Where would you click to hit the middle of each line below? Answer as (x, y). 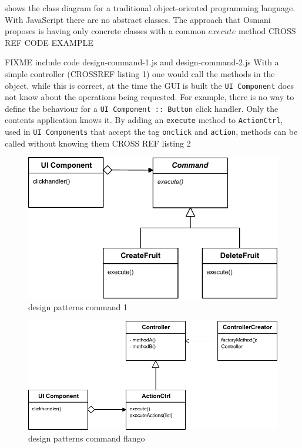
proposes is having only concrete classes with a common (105, 31)
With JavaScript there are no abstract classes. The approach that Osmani (138, 19)
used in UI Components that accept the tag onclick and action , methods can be (151, 132)
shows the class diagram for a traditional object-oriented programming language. (150, 8)
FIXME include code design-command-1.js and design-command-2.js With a (142, 62)
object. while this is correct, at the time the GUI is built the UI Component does (149, 85)
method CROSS (267, 31)
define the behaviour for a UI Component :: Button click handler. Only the (142, 108)
